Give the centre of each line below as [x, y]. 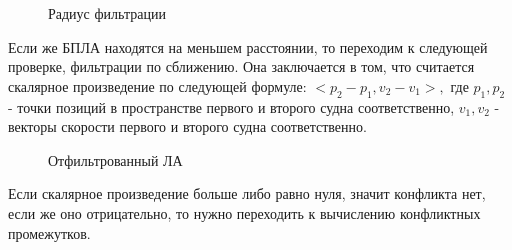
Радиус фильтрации [107, 13]
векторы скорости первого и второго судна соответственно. [187, 126]
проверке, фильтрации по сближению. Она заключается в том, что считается [241, 66]
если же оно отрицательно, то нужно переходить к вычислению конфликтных [244, 212]
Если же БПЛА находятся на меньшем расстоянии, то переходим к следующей [248, 46]
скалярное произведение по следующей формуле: [157, 85]
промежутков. [49, 232]
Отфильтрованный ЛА [115, 159]
